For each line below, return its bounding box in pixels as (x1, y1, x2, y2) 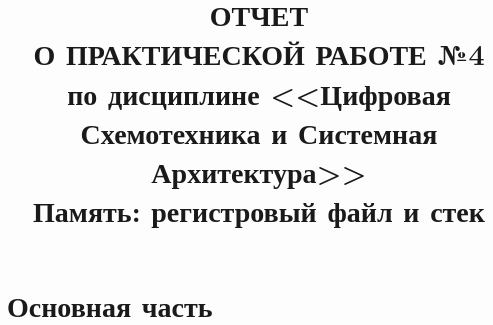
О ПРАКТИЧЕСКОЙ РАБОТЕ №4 (33, 33, 485, 74)
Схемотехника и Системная (80, 111, 438, 152)
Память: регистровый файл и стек (33, 190, 485, 231)
